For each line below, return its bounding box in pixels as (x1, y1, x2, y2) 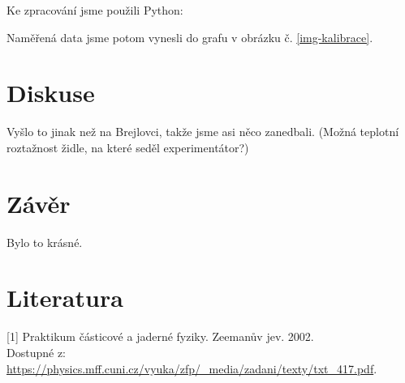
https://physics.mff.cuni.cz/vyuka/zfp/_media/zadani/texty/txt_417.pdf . (6, 360, 377, 377)
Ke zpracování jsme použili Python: (6, 2, 183, 18)
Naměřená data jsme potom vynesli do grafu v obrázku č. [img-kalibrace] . (6, 28, 373, 45)
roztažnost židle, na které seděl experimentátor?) (6, 138, 249, 155)
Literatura (6, 281, 123, 314)
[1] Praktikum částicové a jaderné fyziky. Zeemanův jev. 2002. (6, 328, 314, 345)
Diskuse (6, 76, 95, 109)
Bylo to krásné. (6, 233, 83, 250)
